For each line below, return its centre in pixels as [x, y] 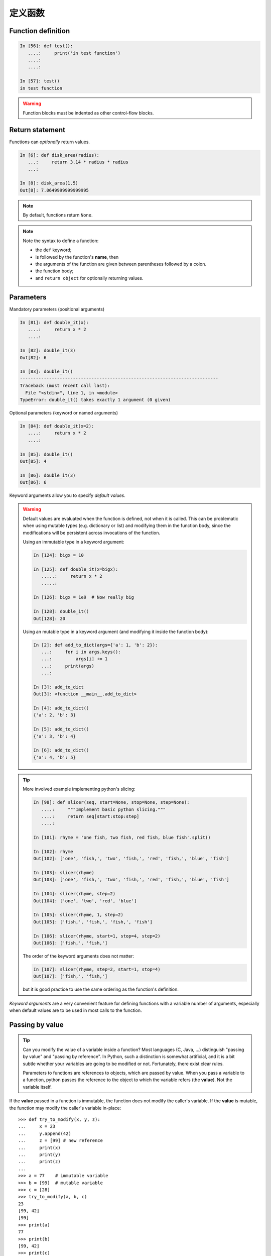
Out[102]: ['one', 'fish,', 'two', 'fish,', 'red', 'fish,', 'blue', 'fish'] [131, 859]
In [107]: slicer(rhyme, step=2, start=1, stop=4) [97, 969]
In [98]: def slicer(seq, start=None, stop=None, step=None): [111, 802]
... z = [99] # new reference [60, 1141]
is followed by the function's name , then [77, 257]
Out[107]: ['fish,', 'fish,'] [71, 976]
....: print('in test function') [74, 53]
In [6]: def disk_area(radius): [60, 155]
